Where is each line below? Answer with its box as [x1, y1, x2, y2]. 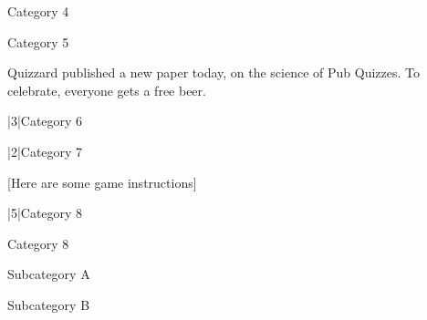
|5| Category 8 [7, 203, 83, 222]
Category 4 [7, 2, 69, 20]
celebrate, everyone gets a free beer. [7, 80, 206, 99]
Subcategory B [7, 294, 90, 314]
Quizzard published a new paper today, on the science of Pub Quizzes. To [7, 63, 421, 82]
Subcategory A [7, 264, 90, 284]
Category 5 [7, 32, 69, 51]
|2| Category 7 [7, 141, 83, 160]
